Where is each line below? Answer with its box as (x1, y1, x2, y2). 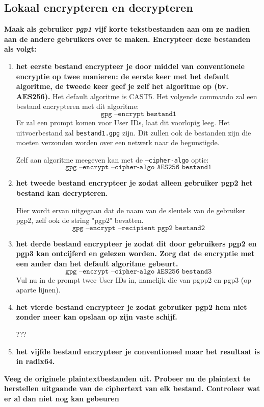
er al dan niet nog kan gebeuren (4, 393, 119, 403)
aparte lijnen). (16, 284, 61, 295)
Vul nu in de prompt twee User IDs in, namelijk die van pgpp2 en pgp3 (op (16, 274, 252, 285)
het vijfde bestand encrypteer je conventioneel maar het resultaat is (16, 346, 260, 356)
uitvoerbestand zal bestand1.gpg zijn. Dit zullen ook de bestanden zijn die (16, 127, 251, 138)
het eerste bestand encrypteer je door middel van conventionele (16, 60, 245, 71)
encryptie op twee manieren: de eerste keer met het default (16, 71, 229, 81)
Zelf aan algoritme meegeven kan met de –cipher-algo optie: (16, 154, 209, 165)
